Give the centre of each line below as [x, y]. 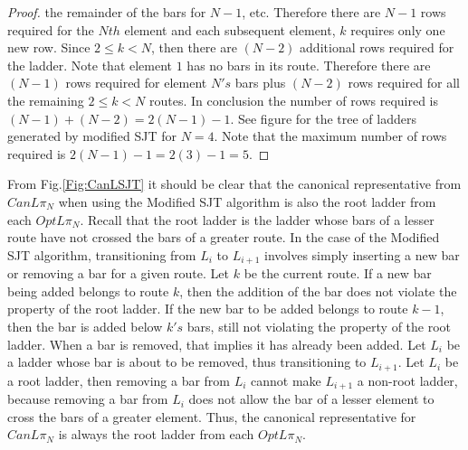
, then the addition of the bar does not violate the [318, 291]
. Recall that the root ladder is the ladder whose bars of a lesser [257, 219]
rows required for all [404, 83]
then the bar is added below [85, 326]
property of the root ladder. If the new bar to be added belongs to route [208, 309]
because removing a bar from [88, 399]
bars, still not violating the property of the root [319, 326]
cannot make [286, 380]
